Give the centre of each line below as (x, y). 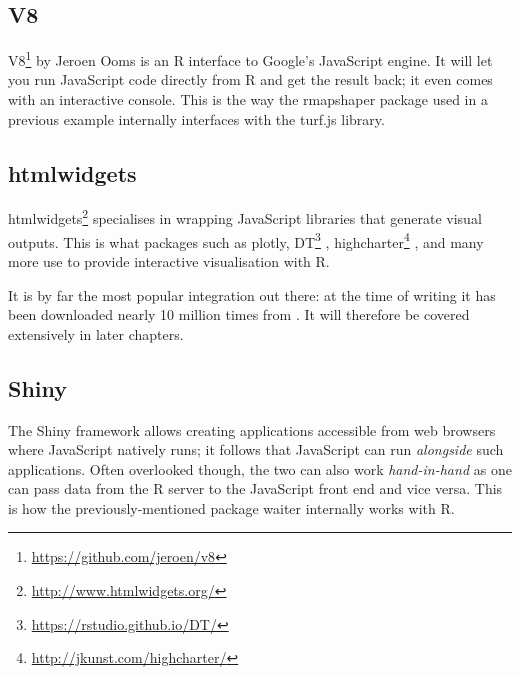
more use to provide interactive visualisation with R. (169, 260)
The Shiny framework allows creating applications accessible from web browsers (252, 429)
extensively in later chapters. (96, 333)
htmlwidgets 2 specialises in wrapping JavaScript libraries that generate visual (245, 217)
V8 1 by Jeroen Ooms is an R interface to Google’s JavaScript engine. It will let (250, 58)
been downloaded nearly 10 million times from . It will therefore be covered (239, 314)
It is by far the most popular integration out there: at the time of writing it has (252, 294)
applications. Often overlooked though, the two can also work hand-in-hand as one (260, 468)
